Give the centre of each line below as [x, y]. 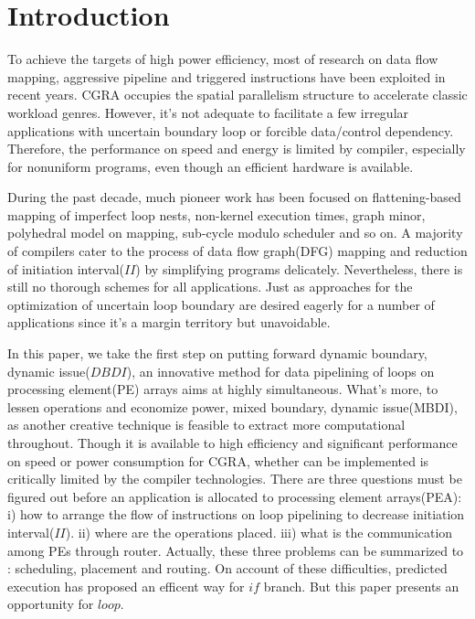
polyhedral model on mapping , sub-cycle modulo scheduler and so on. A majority [235, 233]
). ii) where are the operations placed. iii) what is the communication [259, 532]
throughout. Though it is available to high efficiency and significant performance [232, 443]
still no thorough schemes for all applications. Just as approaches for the [210, 287]
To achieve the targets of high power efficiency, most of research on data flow [223, 59]
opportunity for [51, 604]
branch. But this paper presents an [361, 586]
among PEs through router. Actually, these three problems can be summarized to [236, 550]
